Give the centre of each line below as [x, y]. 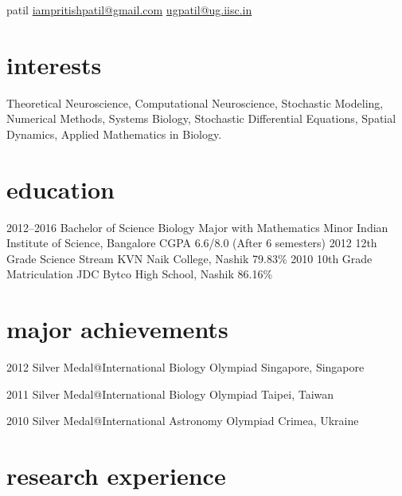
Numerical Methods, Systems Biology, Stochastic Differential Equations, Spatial [201, 118]
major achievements [117, 329]
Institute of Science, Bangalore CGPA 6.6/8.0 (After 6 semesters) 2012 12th [192, 243]
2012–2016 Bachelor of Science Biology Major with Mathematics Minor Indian [197, 227]
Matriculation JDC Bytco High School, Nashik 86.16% [140, 274]
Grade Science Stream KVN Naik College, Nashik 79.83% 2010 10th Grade [189, 258]
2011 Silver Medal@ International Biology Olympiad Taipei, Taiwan [170, 394]
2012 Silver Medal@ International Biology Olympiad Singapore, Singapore [185, 367]
